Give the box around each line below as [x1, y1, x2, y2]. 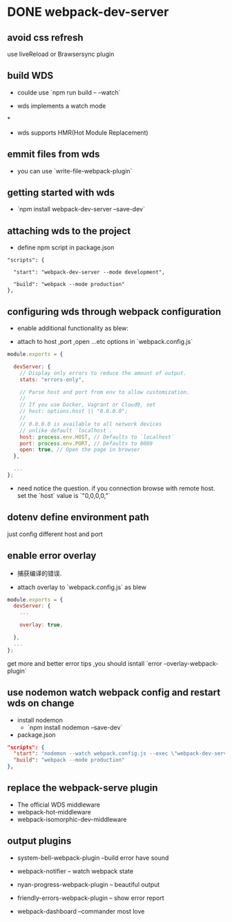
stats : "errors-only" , [19, 376, 85, 383]
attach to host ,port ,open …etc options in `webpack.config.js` [17, 338, 193, 346]
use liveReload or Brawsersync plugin [7, 50, 115, 58]
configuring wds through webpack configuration [7, 305, 222, 318]
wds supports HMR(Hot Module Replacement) [17, 128, 148, 137]
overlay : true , [19, 622, 64, 628]
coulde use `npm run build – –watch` [17, 88, 121, 97]
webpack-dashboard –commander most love [17, 907, 145, 915]
